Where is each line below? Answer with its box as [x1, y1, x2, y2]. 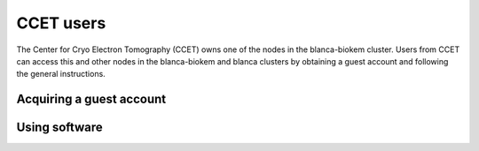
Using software [16, 120, 103, 135]
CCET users [16, 13, 106, 33]
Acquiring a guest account [16, 92, 167, 107]
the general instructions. [16, 69, 106, 79]
